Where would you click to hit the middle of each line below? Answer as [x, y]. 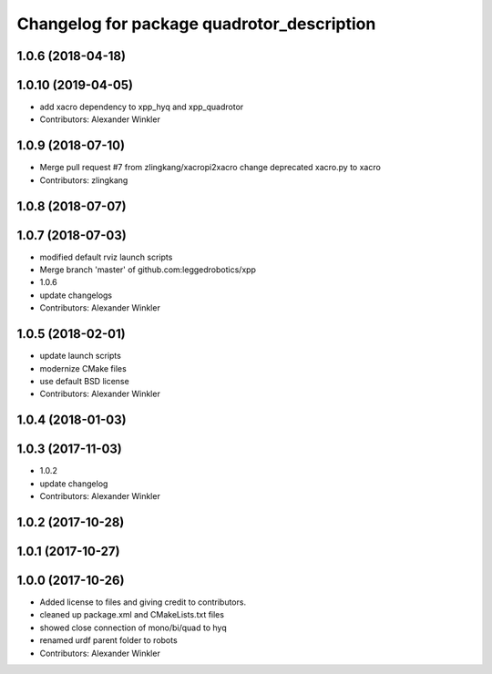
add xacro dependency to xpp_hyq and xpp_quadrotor [142, 107]
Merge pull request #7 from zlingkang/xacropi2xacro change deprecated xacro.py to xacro [210, 168]
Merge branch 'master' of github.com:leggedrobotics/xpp [148, 270]
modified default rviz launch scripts [106, 257]
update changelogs [76, 295]
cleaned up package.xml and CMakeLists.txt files [132, 615]
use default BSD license [84, 381]
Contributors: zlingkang [84, 180]
